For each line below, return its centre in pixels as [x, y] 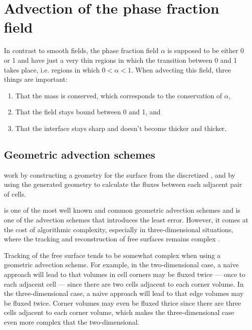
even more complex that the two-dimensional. [72, 321]
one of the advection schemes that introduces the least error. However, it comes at [126, 220]
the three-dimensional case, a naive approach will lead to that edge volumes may [124, 293]
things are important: [36, 79]
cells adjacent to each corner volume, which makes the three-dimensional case [119, 312]
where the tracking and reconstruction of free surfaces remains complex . [112, 239]
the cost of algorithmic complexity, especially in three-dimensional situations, [119, 229]
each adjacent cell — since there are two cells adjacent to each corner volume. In [124, 284]
